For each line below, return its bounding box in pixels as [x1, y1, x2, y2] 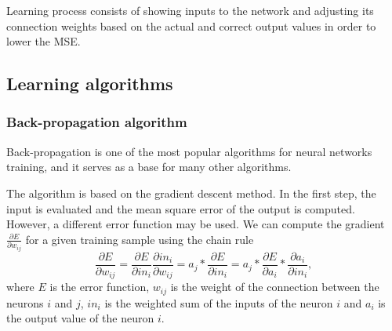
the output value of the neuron [6, 310, 154, 326]
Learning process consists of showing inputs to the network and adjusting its [6, 2, 374, 18]
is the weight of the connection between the [170, 278, 379, 295]
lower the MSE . [6, 33, 81, 49]
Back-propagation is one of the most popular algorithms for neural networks [6, 143, 372, 159]
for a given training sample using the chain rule [25, 231, 254, 247]
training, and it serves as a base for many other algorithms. [6, 158, 292, 175]
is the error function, [49, 278, 150, 295]
